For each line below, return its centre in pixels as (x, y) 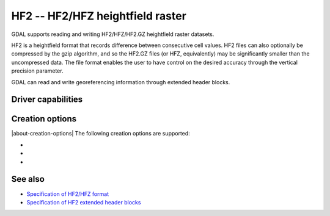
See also (28, 179)
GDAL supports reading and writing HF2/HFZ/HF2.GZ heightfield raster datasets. (113, 34)
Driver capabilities (47, 100)
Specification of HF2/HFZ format (68, 194)
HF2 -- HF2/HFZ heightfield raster (99, 16)
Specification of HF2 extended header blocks (84, 202)
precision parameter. (37, 71)
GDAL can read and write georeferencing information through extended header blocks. (121, 82)
